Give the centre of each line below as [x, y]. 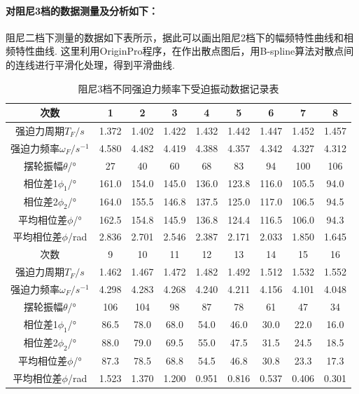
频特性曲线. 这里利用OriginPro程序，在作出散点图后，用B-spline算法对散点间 [180, 51]
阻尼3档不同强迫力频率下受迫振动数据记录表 [178, 88]
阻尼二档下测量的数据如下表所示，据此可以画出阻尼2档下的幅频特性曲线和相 [179, 37]
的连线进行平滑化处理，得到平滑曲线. [90, 64]
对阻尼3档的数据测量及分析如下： [82, 10]
